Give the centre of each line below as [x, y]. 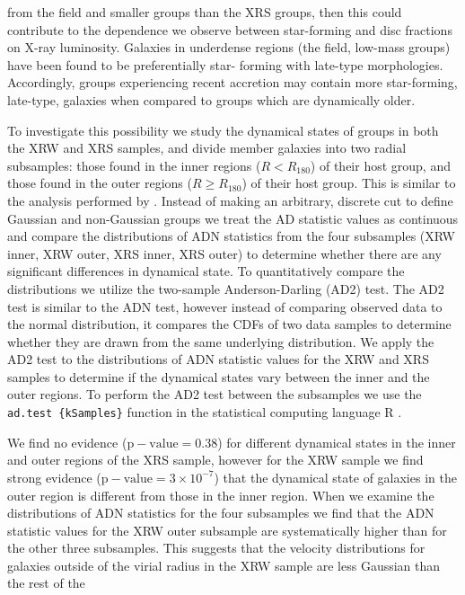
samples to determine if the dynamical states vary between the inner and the [219, 376]
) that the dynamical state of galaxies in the [335, 477]
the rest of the [46, 583]
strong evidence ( [54, 477]
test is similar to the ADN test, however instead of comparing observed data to [225, 306]
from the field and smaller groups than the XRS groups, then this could [205, 12]
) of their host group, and [380, 165]
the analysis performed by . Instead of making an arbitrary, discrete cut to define [230, 200]
